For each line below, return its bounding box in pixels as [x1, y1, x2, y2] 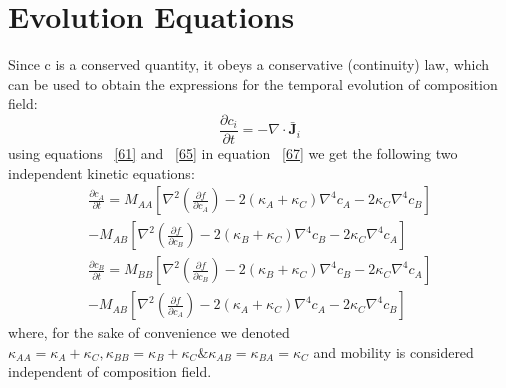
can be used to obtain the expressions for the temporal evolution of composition [8, 73, 498, 94]
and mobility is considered [313, 341, 474, 362]
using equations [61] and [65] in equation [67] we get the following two [8, 142, 458, 163]
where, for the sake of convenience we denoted [8, 322, 290, 343]
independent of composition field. [8, 361, 212, 382]
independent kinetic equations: [8, 162, 195, 183]
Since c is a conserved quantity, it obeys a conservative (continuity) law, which [8, 54, 490, 75]
